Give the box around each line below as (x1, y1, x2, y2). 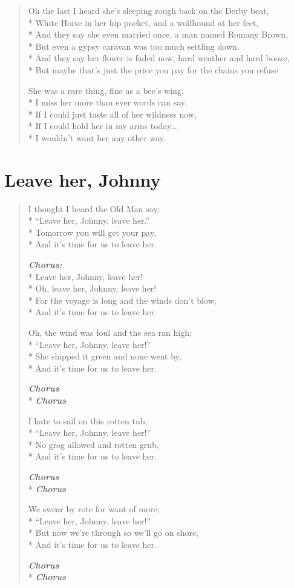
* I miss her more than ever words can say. (28, 96, 187, 109)
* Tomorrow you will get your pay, (28, 226, 157, 238)
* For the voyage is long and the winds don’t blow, (28, 293, 217, 306)
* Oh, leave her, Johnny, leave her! (28, 282, 157, 295)
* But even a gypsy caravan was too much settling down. (28, 39, 240, 52)
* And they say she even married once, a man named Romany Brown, (28, 28, 288, 41)
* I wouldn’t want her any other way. (28, 131, 166, 144)
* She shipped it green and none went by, (28, 350, 181, 362)
